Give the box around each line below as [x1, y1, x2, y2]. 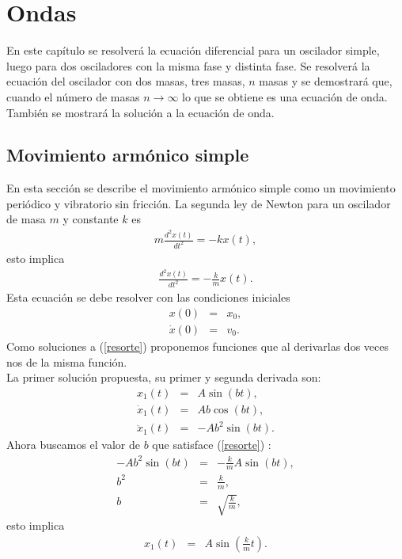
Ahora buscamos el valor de [6, 436, 140, 453]
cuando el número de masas [6, 88, 140, 105]
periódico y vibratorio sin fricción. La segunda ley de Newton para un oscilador [6, 195, 391, 211]
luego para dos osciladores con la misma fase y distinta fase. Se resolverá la [6, 57, 370, 74]
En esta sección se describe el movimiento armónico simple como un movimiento [6, 180, 396, 196]
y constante [63, 211, 119, 227]
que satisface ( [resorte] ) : [152, 436, 271, 453]
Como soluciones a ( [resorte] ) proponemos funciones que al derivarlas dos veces [6, 338, 389, 355]
